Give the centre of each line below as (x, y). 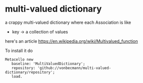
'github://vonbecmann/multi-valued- (74, 68)
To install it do (19, 50)
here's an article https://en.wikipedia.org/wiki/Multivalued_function (71, 41)
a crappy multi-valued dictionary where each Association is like (68, 22)
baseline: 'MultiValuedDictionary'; (48, 64)
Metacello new (19, 59)
